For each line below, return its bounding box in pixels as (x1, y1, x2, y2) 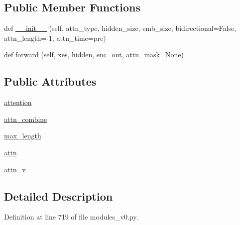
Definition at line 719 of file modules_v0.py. (4, 212, 138, 222)
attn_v (4, 164, 26, 174)
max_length (4, 130, 41, 141)
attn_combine (4, 113, 47, 124)
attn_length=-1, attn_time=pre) (4, 32, 106, 43)
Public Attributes (4, 74, 97, 89)
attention (4, 97, 32, 108)
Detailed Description (4, 188, 113, 204)
